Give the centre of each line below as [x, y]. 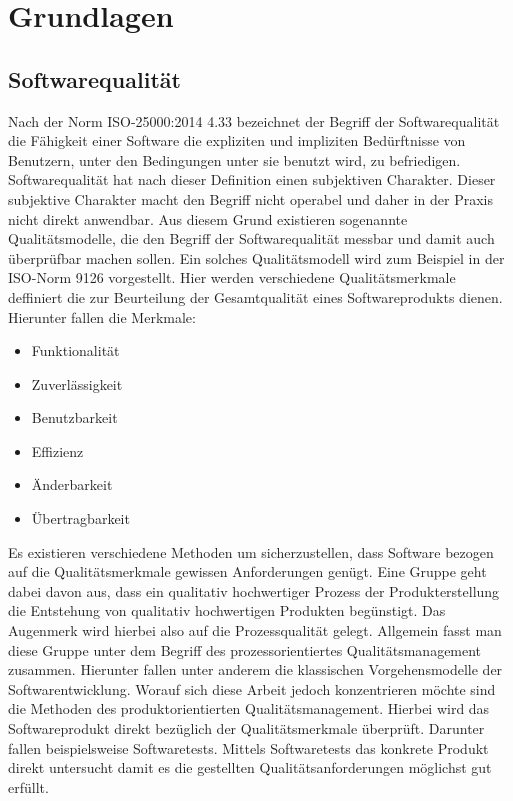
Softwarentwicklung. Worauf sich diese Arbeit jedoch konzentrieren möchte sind [252, 688]
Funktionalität [75, 350]
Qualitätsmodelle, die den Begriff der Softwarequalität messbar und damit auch [251, 238]
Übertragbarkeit [80, 518]
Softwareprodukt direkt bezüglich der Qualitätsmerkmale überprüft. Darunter [246, 728]
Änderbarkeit [72, 484]
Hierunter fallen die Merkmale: [102, 316]
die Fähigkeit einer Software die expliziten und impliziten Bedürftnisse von [237, 140]
